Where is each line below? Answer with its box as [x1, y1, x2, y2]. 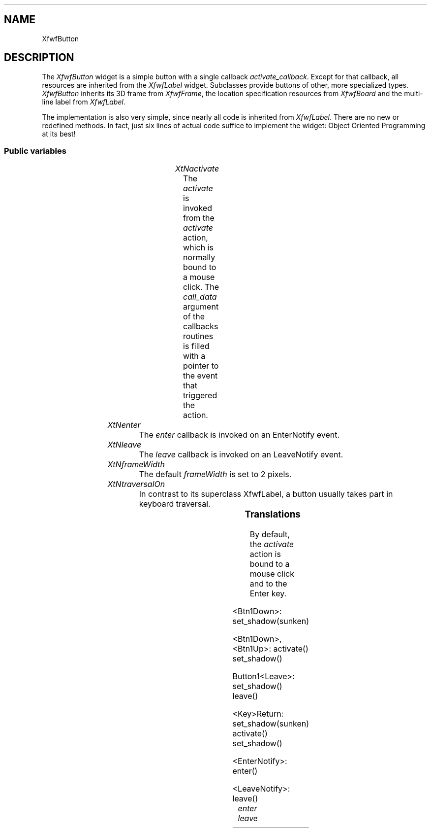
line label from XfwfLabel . [42, 97, 125, 106]
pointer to [183, 361, 219, 371]
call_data [183, 292, 217, 302]
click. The [183, 282, 219, 292]
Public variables [4, 146, 66, 156]
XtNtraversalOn [107, 479, 165, 489]
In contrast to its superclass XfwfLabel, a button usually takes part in [139, 489, 393, 499]
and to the [249, 579, 287, 589]
